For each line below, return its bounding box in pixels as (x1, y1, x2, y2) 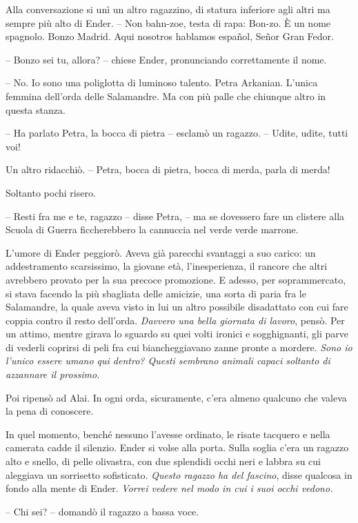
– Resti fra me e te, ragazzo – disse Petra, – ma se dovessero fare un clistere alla (6, 208, 345, 223)
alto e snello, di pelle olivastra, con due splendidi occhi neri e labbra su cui (6, 454, 321, 468)
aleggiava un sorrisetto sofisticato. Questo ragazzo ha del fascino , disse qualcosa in (6, 467, 352, 482)
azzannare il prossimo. (6, 367, 100, 382)
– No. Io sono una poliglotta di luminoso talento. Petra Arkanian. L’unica (6, 75, 318, 90)
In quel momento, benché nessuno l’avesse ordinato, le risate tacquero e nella (6, 426, 330, 441)
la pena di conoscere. (6, 404, 94, 418)
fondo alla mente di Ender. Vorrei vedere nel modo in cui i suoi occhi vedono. (6, 481, 333, 495)
